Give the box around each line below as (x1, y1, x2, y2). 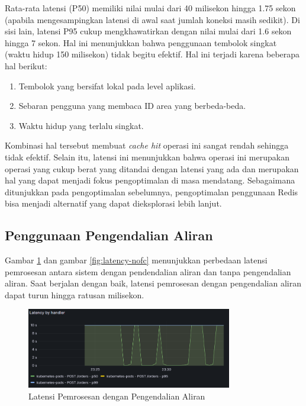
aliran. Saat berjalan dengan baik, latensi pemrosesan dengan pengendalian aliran (5, 277, 301, 289)
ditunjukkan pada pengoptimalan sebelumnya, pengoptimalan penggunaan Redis (5, 185, 298, 198)
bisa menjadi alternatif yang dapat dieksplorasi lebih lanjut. (5, 197, 222, 210)
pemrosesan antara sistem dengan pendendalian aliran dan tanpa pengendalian (5, 265, 291, 278)
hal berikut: (5, 59, 47, 72)
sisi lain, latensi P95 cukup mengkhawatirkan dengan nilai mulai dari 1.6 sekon (5, 25, 292, 37)
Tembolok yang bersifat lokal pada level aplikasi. (18, 79, 196, 92)
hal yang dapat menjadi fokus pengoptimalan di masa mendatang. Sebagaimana (5, 174, 295, 186)
